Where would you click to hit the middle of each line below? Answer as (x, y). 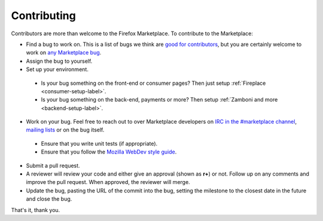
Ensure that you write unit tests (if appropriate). (99, 143)
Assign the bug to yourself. (59, 61)
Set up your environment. (57, 69)
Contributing (43, 16)
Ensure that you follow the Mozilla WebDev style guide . (109, 152)
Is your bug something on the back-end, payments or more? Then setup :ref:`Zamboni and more (159, 100)
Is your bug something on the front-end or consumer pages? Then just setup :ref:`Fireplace (153, 83)
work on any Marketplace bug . (64, 53)
